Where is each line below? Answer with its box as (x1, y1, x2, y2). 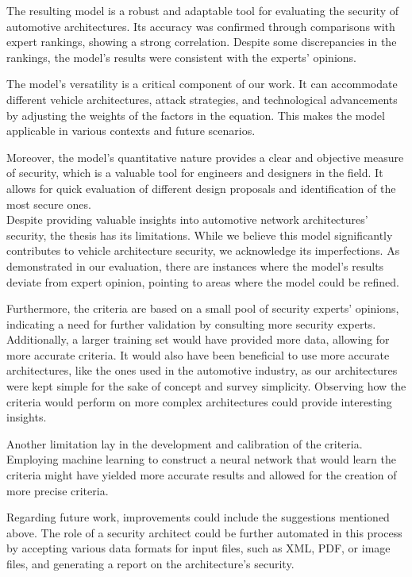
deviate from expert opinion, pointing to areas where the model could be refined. (6, 273, 399, 290)
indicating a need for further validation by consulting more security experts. (6, 315, 376, 332)
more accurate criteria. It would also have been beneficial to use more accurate (6, 346, 390, 363)
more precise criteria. (6, 482, 109, 498)
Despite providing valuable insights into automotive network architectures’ (6, 211, 368, 228)
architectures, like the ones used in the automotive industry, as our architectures (6, 362, 398, 379)
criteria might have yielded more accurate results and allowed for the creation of (6, 467, 397, 483)
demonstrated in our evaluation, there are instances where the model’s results (6, 257, 384, 274)
